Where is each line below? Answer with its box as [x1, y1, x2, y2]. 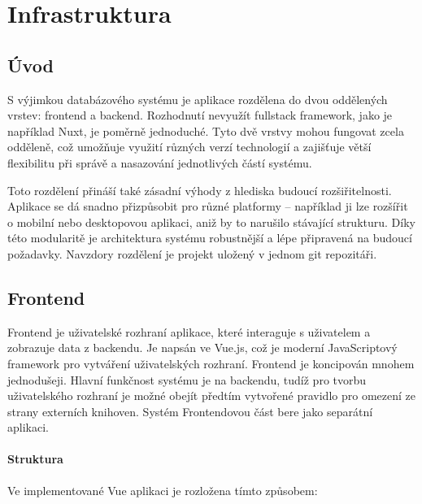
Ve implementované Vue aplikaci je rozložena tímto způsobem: [7, 481, 318, 498]
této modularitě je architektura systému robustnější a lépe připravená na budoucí [7, 229, 412, 246]
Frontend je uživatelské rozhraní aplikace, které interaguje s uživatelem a [7, 323, 371, 340]
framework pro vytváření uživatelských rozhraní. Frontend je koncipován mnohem [7, 354, 415, 371]
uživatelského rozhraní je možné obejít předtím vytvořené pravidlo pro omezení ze [7, 387, 415, 404]
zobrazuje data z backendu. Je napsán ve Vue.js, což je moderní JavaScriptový [7, 339, 398, 356]
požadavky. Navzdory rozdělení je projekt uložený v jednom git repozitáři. [7, 245, 377, 262]
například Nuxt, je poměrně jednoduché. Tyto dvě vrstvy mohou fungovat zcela [7, 122, 404, 139]
